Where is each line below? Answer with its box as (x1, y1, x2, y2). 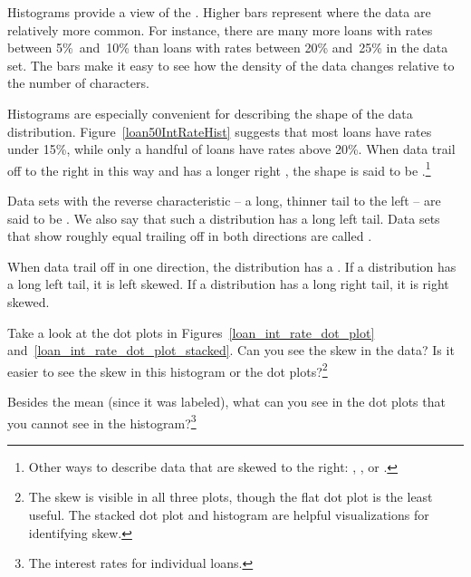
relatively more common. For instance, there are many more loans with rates (7, 20, 433, 39)
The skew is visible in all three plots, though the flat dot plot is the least (28, 487, 433, 506)
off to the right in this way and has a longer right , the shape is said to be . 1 (7, 158, 431, 179)
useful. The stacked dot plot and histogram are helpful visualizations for (28, 505, 429, 524)
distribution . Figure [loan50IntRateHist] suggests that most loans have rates (7, 121, 432, 140)
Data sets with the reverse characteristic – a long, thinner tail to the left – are (7, 191, 441, 209)
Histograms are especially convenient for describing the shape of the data (7, 103, 413, 122)
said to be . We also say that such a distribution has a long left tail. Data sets (7, 208, 440, 227)
